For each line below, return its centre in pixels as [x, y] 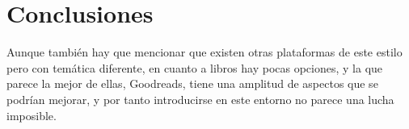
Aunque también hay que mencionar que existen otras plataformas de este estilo [204, 52]
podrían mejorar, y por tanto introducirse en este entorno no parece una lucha [200, 99]
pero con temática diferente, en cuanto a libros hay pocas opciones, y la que [195, 67]
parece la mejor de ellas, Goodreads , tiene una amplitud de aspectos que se [192, 83]
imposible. [32, 115]
